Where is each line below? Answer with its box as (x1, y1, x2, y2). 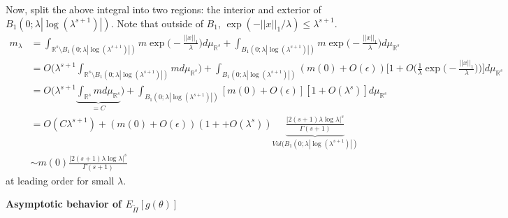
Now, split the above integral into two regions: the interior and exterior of (6, 2, 321, 16)
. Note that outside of (110, 15, 203, 30)
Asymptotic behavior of (6, 196, 122, 211)
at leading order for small (6, 173, 115, 187)
